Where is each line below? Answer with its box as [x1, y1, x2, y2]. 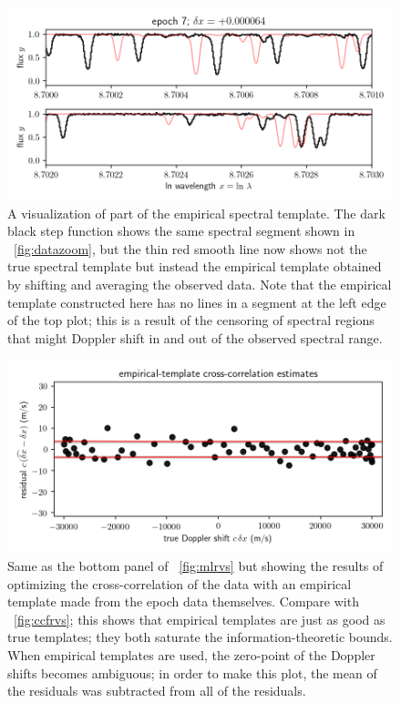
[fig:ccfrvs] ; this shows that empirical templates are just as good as [14, 609, 386, 628]
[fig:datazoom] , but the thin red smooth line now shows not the [14, 239, 367, 258]
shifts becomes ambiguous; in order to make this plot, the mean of [7, 663, 377, 682]
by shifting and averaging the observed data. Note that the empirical [7, 274, 392, 293]
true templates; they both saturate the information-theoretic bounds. [7, 627, 393, 647]
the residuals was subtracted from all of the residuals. [7, 681, 306, 700]
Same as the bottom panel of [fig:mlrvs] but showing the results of [7, 555, 384, 575]
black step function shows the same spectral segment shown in [7, 221, 355, 240]
